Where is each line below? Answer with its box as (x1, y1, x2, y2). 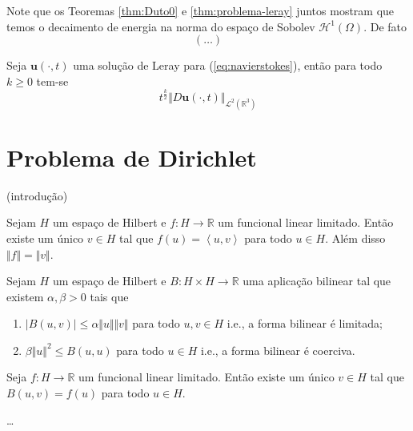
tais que (90, 288, 129, 304)
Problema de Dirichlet (6, 140, 257, 173)
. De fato (363, 18, 407, 34)
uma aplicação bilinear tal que (243, 272, 391, 289)
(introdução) (6, 187, 68, 203)
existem (6, 288, 44, 304)
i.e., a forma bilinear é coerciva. (200, 341, 355, 358)
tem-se (36, 72, 69, 89)
